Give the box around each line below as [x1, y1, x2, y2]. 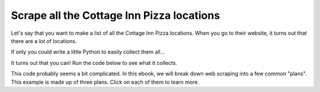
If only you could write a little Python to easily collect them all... [11, 48, 165, 55]
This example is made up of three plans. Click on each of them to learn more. [11, 78, 200, 86]
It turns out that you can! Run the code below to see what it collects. [11, 59, 178, 66]
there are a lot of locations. [11, 37, 77, 44]
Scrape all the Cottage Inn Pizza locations [11, 9, 220, 22]
